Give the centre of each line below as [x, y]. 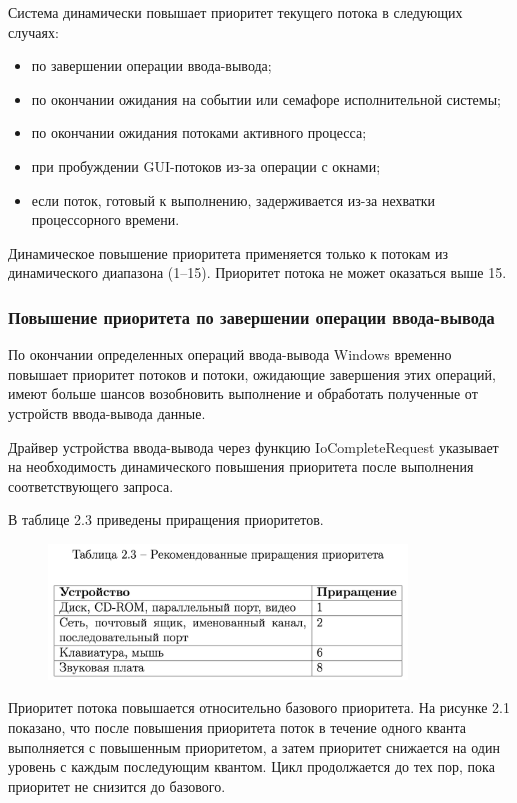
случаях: [33, 31]
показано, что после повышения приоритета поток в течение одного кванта [237, 726]
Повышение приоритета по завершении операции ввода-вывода [251, 316]
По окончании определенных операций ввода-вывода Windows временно [230, 354]
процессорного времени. [105, 219]
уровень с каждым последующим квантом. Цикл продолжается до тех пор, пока [251, 766]
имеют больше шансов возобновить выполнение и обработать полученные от [243, 393]
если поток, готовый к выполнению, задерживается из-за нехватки [233, 199]
